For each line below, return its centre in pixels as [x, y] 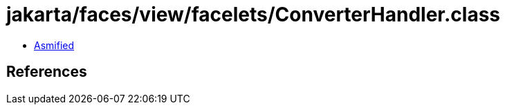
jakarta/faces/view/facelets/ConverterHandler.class [254, 15]
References [47, 72]
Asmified [54, 45]
